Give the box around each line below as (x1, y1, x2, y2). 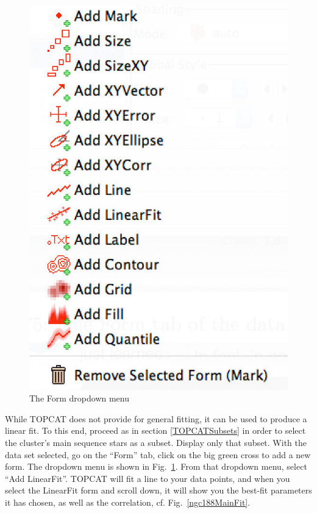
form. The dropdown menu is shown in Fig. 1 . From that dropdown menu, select (5, 460, 307, 473)
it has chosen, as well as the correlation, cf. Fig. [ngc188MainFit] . (5, 496, 251, 509)
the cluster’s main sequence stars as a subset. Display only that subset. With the (5, 436, 307, 449)
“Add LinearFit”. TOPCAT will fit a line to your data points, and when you (5, 472, 290, 484)
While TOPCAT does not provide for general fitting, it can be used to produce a (5, 412, 307, 425)
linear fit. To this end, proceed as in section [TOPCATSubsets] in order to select (5, 424, 306, 437)
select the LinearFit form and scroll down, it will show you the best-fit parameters (5, 484, 312, 497)
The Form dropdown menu (29, 392, 130, 405)
